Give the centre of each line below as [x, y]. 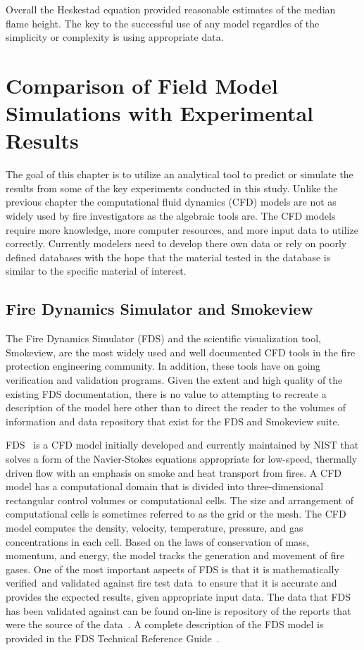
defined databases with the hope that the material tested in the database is [168, 257]
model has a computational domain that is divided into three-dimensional [165, 486]
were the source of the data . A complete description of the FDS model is [165, 624]
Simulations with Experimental [160, 113]
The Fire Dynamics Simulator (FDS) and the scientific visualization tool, [163, 338]
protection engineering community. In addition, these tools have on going [163, 366]
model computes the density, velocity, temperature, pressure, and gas [155, 527]
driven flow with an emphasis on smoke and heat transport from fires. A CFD [174, 472]
